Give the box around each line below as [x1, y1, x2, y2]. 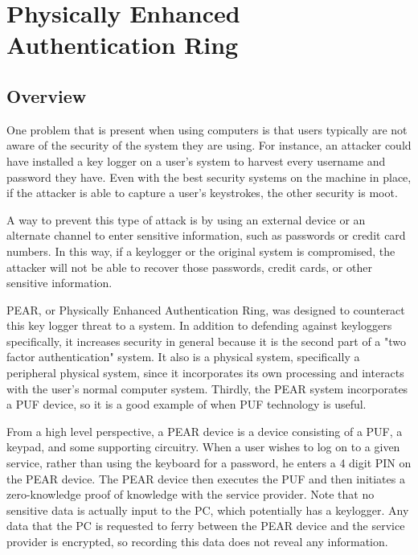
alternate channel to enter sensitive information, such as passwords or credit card [6, 227, 406, 244]
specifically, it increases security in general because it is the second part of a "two [6, 332, 407, 349]
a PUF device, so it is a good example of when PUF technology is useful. [6, 396, 367, 413]
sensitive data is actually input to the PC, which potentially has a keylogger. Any [6, 501, 409, 518]
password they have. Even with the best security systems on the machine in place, [6, 168, 412, 185]
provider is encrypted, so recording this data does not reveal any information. [6, 533, 388, 550]
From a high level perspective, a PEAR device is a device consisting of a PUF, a [6, 422, 403, 439]
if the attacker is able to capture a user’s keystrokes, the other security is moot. [6, 184, 398, 201]
